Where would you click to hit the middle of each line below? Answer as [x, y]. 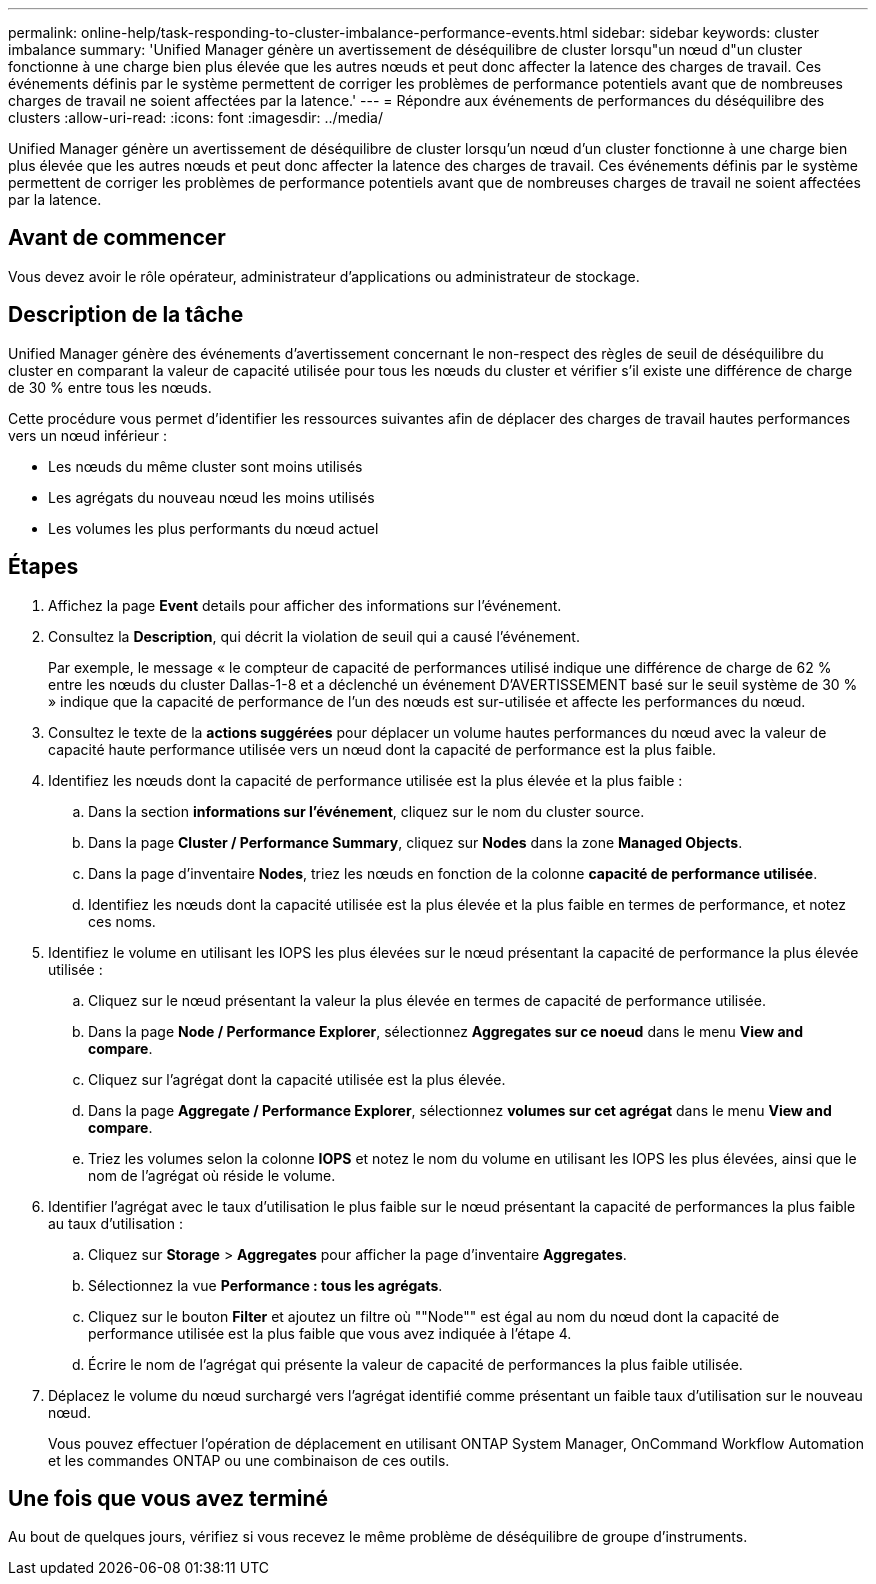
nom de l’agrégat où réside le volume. [212, 1175]
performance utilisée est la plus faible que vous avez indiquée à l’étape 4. [330, 1333]
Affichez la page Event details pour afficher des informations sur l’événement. [305, 605]
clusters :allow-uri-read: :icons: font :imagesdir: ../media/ [195, 117]
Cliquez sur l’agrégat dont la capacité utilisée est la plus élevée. [297, 1079]
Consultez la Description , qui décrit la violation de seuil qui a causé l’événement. [314, 636]
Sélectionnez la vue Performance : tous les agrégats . [265, 1285]
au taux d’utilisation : [116, 1223]
